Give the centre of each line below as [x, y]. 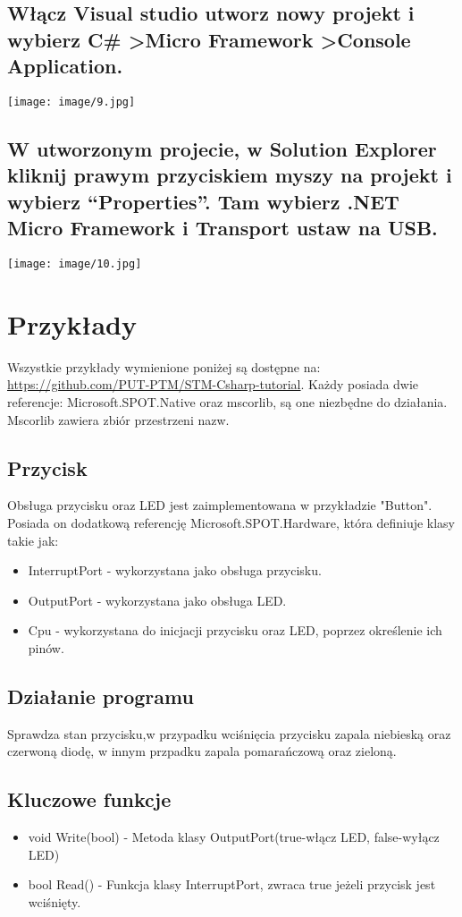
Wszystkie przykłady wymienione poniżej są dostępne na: [164, 366]
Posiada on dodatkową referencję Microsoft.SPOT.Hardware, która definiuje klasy [231, 522]
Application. [65, 66]
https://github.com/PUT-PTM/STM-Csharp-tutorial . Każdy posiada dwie [213, 384]
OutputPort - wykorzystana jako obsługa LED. [157, 600]
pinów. [46, 647]
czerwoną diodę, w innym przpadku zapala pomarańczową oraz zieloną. [202, 751]
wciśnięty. [55, 901]
